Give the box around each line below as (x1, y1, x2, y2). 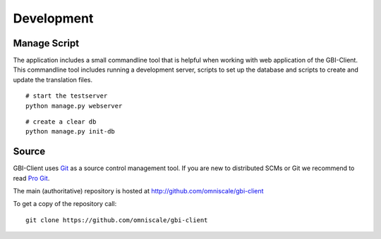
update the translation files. (13, 75, 93, 84)
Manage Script (13, 37, 80, 49)
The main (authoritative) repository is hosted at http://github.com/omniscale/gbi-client (13, 187, 264, 195)
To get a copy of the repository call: (13, 200, 117, 208)
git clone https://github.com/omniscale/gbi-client (25, 216, 208, 224)
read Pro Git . (13, 174, 50, 182)
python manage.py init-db (25, 127, 116, 136)
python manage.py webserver (25, 102, 123, 110)
